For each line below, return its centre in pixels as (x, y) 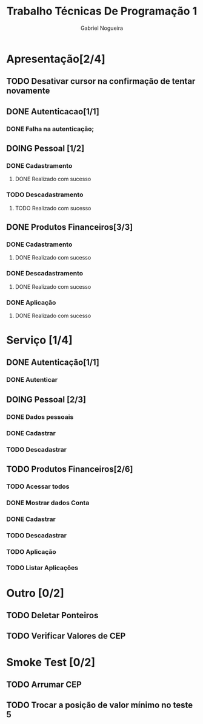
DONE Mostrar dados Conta (48, 503)
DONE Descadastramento (45, 274)
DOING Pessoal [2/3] (46, 399)
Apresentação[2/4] (56, 59)
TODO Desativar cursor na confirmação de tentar (101, 81)
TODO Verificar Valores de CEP (66, 636)
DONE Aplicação (31, 302)
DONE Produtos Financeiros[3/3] (70, 227)
